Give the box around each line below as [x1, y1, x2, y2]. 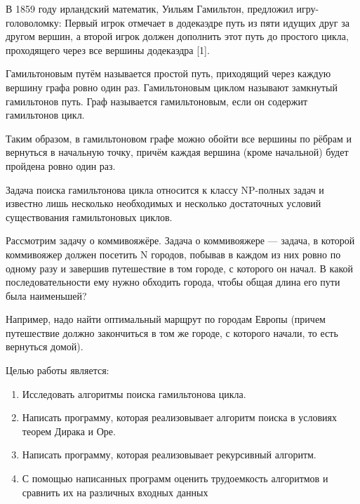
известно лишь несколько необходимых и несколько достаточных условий [6, 196, 321, 211]
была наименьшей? [6, 288, 87, 303]
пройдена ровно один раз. [6, 158, 116, 173]
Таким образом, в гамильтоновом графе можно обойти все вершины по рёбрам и [6, 131, 352, 145]
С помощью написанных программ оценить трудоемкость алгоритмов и [22, 471, 328, 486]
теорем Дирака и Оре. [22, 423, 116, 438]
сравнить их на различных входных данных [22, 484, 208, 499]
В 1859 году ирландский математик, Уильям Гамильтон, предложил [6, 1, 293, 15]
